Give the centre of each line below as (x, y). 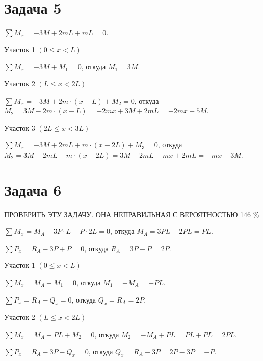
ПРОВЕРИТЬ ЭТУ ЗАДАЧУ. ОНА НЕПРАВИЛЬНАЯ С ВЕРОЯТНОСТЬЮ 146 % (132, 214)
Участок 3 (20, 127)
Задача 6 (33, 189)
